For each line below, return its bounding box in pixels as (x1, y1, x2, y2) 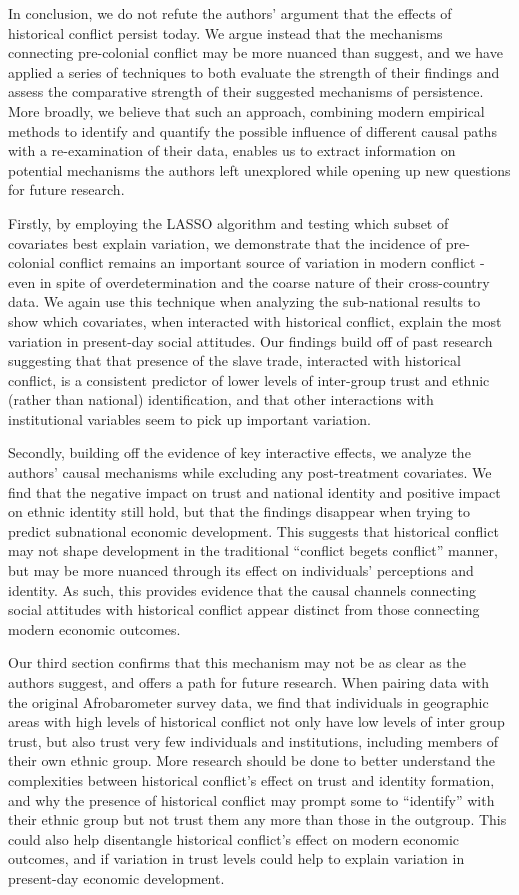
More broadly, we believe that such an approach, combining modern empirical (8, 100, 485, 121)
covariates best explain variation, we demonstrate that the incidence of (8, 232, 442, 253)
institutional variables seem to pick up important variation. (8, 408, 371, 429)
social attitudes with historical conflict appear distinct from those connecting (8, 599, 480, 620)
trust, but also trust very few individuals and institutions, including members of (8, 730, 498, 751)
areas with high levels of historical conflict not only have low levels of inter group (8, 711, 505, 732)
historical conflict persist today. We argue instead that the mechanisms (8, 22, 443, 43)
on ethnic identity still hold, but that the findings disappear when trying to (8, 501, 470, 522)
